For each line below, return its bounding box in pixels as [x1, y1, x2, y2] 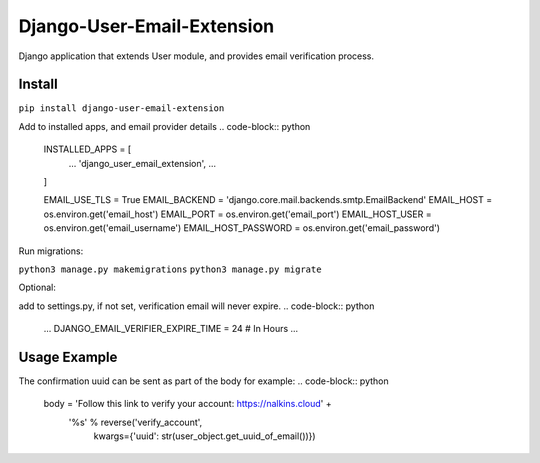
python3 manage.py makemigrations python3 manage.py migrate [18, 263, 322, 275]
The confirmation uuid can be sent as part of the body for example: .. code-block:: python [18, 375, 389, 387]
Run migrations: [18, 245, 84, 257]
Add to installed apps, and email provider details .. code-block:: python [18, 120, 311, 132]
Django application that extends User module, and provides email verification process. [18, 50, 375, 62]
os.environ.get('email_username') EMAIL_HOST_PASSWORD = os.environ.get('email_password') [43, 222, 440, 234]
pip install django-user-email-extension [18, 103, 225, 114]
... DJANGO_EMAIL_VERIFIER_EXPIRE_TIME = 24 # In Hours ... [43, 323, 299, 335]
